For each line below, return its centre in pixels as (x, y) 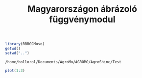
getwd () (13, 49)
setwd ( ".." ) (17, 53)
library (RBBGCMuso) (25, 44)
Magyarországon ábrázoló (82, 9)
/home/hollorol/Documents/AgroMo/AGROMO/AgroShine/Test (63, 62)
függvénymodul (82, 19)
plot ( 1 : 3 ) (15, 70)
